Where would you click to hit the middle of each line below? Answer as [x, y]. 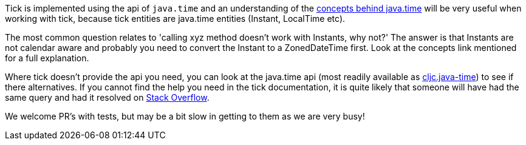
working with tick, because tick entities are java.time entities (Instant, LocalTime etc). [175, 19]
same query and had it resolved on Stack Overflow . [107, 97]
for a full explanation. [47, 58]
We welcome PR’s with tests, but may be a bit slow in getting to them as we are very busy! [185, 116]
